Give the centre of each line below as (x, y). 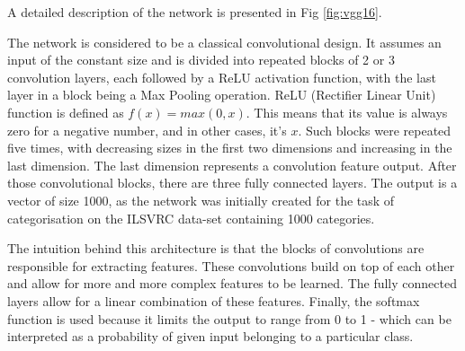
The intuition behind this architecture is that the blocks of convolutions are (216, 248)
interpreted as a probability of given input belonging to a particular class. (210, 336)
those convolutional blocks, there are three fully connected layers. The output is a (232, 183)
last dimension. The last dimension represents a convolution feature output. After (232, 165)
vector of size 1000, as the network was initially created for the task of (201, 200)
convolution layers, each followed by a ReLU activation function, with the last (222, 77)
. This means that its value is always (347, 112)
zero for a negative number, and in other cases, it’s (147, 130)
